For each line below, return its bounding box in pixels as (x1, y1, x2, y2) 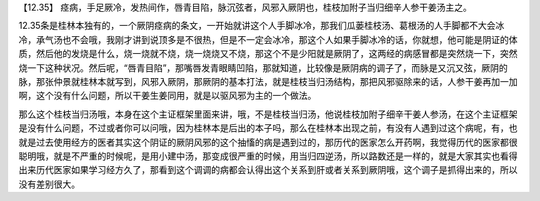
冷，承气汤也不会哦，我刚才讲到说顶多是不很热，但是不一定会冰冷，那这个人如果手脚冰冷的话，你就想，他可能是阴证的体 (18, 33, 518, 45)
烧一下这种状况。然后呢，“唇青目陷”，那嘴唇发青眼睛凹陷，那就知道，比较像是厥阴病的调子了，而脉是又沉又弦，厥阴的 (18, 61, 509, 74)
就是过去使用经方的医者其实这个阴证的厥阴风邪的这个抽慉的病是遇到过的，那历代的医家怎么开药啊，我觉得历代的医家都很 (18, 136, 518, 148)
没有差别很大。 (18, 178, 80, 190)
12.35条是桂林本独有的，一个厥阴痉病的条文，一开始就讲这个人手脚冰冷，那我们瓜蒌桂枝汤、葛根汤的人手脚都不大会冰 (18, 20, 505, 32)
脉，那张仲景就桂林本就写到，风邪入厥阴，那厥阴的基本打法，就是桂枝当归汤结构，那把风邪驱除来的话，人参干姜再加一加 (18, 75, 518, 87)
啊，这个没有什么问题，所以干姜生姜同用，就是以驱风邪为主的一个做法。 (18, 90, 317, 102)
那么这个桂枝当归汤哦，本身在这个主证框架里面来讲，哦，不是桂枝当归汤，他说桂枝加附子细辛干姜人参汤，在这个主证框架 (18, 108, 518, 120)
